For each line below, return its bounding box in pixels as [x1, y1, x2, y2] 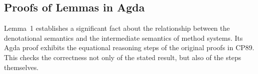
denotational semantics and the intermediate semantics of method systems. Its [4, 32, 243, 43]
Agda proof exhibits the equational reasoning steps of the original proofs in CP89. [4, 42, 255, 53]
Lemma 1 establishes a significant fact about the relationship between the [4, 23, 230, 33]
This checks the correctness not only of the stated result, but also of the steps [4, 52, 241, 62]
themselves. [4, 62, 39, 72]
